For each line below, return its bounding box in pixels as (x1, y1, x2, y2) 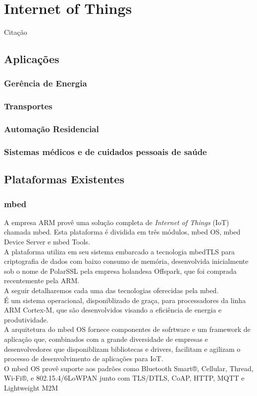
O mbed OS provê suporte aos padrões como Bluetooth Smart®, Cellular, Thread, (4, 363, 254, 373)
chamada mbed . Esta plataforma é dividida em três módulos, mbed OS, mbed (4, 227, 241, 237)
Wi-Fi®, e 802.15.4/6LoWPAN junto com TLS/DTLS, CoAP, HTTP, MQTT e (4, 373, 245, 383)
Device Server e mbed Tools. (4, 237, 90, 247)
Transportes (4, 100, 52, 112)
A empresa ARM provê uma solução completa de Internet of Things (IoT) (4, 217, 229, 227)
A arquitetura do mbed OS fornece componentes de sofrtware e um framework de (4, 324, 251, 334)
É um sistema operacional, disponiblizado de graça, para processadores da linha (4, 295, 246, 305)
